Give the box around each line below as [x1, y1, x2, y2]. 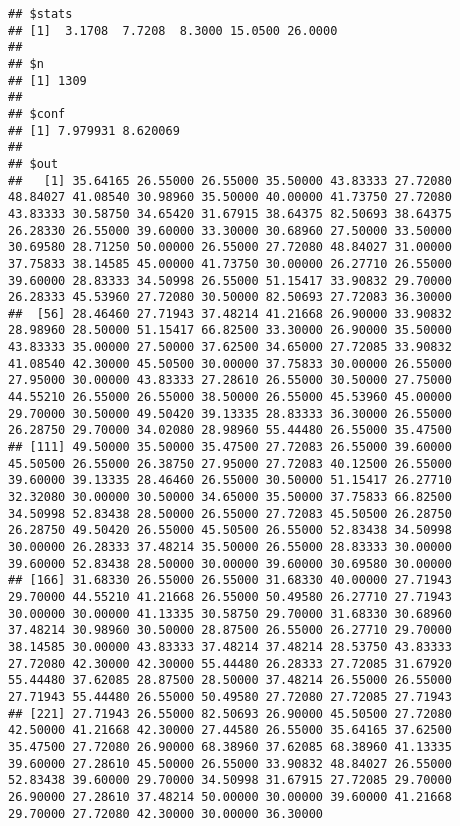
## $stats [8, 7, 73, 21]
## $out [8, 156, 59, 171]
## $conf [8, 106, 66, 121]
